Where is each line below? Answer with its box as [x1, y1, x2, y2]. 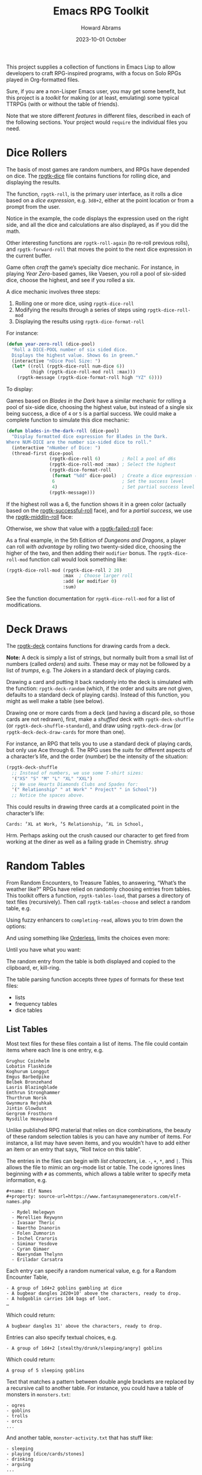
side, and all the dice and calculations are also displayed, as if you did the [6, 221, 188, 228]
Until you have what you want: [6, 946, 81, 953]
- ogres [6, 1402, 26, 1408]
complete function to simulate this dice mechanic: [6, 416, 130, 423]
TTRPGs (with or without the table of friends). [6, 100, 119, 108]
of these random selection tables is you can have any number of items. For [6, 1133, 191, 1140]
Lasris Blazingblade [6, 1084, 58, 1090]
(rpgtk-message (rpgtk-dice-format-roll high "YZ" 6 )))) [17, 375, 163, 381]
